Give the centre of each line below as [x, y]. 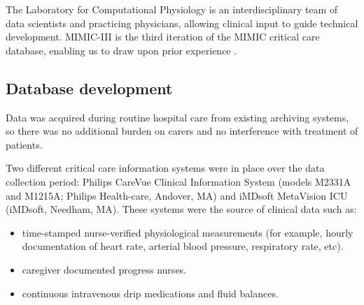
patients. [24, 144]
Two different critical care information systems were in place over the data [165, 168]
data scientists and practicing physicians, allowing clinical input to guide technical [182, 23]
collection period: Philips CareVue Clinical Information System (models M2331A [178, 181]
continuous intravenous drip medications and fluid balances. [150, 293]
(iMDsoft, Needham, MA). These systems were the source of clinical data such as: [181, 209]
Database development [89, 88]
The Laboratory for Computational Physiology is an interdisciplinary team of [172, 9]
